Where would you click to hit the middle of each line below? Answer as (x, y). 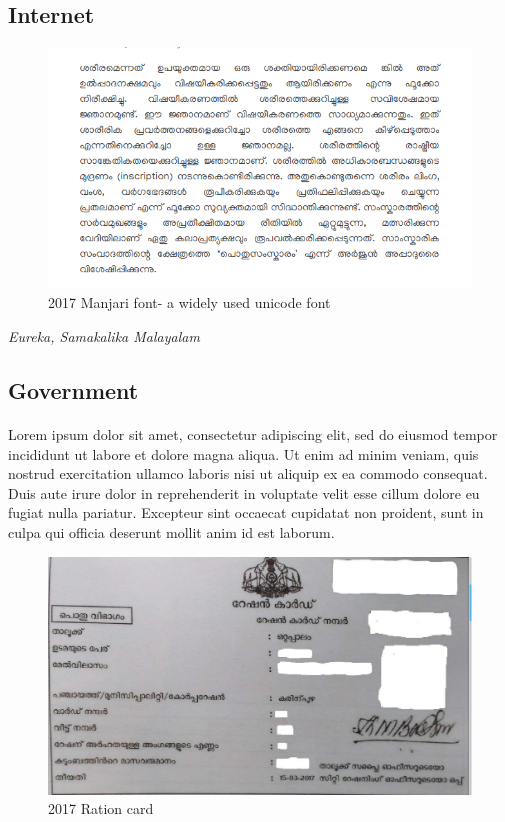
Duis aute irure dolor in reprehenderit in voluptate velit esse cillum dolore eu (244, 492)
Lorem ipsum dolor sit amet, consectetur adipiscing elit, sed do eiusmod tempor (253, 434)
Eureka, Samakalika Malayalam (104, 336)
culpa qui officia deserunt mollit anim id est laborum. (171, 531)
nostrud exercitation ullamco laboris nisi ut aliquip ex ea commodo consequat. (248, 473)
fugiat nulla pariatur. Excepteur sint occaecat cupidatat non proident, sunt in (246, 512)
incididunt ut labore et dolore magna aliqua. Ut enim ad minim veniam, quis (243, 453)
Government (73, 390)
